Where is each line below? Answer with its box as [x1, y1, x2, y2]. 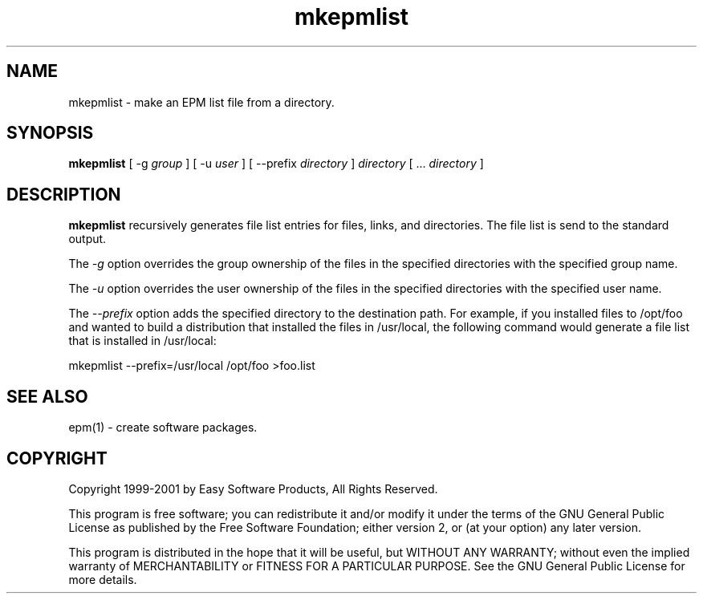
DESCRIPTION [6, 184, 121, 205]
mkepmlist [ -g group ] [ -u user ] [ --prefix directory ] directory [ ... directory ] [68, 156, 484, 171]
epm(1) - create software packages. [68, 420, 258, 435]
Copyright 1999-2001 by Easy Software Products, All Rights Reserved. [68, 481, 438, 496]
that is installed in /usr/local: [68, 334, 217, 348]
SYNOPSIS [6, 123, 94, 144]
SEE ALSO [6, 386, 88, 407]
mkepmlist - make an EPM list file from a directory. [68, 95, 335, 109]
